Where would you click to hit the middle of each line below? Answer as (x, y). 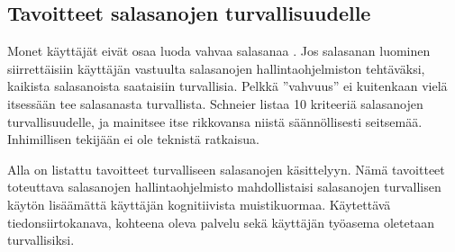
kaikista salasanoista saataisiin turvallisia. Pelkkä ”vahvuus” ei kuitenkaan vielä (227, 86)
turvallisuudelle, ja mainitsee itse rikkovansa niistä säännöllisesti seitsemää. (215, 121)
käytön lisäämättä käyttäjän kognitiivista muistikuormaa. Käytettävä (199, 204)
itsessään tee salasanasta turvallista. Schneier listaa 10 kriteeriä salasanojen (215, 103)
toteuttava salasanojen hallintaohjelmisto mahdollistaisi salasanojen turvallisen (224, 187)
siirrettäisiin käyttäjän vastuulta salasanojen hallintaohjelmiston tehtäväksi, (216, 68)
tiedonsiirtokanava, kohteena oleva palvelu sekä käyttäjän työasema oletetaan (221, 222)
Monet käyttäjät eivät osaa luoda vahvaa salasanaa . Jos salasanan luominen (219, 51)
